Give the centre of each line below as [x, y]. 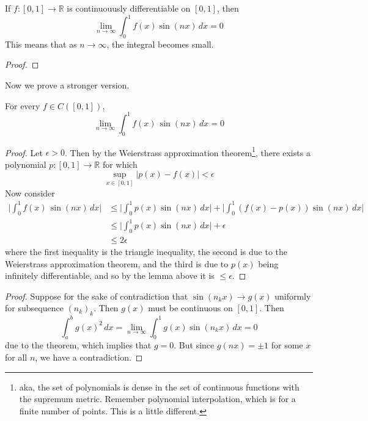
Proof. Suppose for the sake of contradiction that [97, 296]
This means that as [41, 44]
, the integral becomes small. [160, 44]
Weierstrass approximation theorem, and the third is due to [117, 263]
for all [16, 357]
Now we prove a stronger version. [67, 85]
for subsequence [34, 308]
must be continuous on [190, 308]
